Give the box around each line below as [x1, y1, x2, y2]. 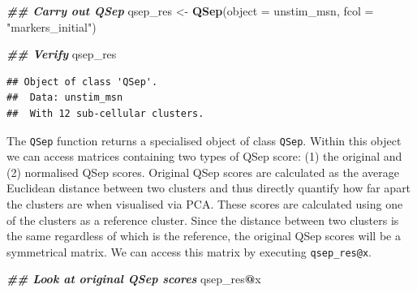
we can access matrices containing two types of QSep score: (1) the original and [6, 148, 402, 165]
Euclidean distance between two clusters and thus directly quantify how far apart [6, 179, 411, 196]
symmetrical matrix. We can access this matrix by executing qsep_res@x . [6, 243, 372, 260]
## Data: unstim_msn [6, 92, 123, 104]
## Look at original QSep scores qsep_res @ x [6, 270, 261, 287]
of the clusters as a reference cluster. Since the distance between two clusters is [6, 211, 399, 228]
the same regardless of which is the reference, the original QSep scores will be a [6, 227, 401, 244]
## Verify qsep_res [6, 45, 117, 62]
